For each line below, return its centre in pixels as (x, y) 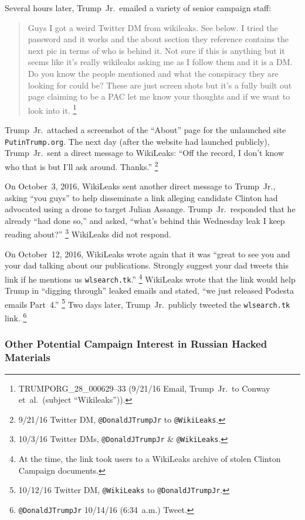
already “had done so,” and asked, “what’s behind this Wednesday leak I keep (145, 220)
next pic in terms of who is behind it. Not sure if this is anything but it (156, 50)
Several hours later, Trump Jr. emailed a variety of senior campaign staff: (138, 8)
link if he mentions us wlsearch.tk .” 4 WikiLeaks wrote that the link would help (150, 278)
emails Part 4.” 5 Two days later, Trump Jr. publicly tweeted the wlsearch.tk (148, 303)
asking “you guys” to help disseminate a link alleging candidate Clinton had (141, 197)
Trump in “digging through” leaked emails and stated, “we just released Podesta (150, 290)
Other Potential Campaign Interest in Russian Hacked (136, 344)
